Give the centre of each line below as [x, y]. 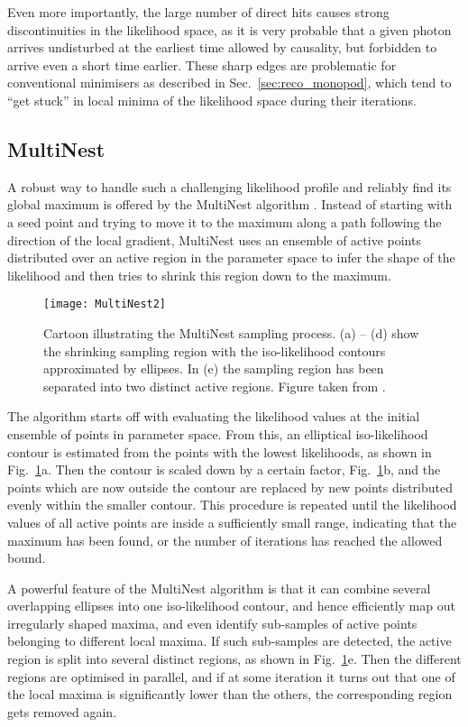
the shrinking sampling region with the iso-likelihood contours [215, 350]
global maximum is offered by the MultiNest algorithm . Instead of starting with [230, 204]
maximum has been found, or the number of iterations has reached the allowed [225, 540]
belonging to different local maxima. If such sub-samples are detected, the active [229, 641]
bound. [27, 558]
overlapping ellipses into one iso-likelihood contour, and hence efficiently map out [231, 606]
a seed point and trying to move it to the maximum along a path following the [225, 221]
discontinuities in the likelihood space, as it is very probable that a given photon [229, 29]
